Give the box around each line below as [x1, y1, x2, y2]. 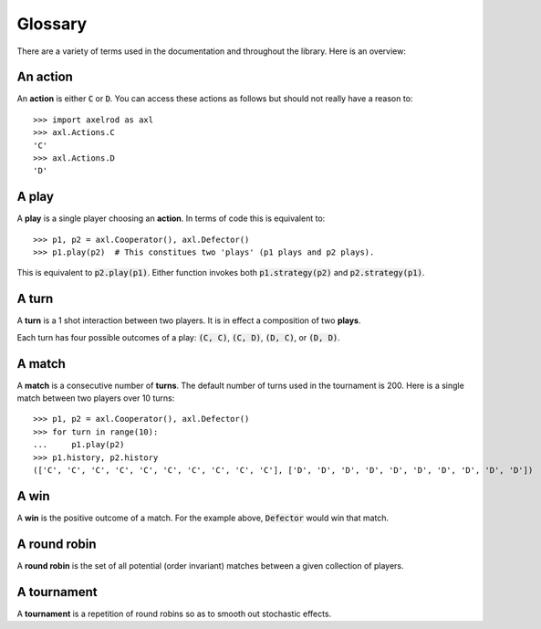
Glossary [16, 14, 88, 34]
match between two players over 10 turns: [16, 393, 175, 404]
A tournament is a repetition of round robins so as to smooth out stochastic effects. [16, 608, 332, 619]
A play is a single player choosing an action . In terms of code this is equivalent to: [16, 213, 326, 224]
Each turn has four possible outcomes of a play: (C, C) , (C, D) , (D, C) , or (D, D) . [16, 331, 341, 342]
